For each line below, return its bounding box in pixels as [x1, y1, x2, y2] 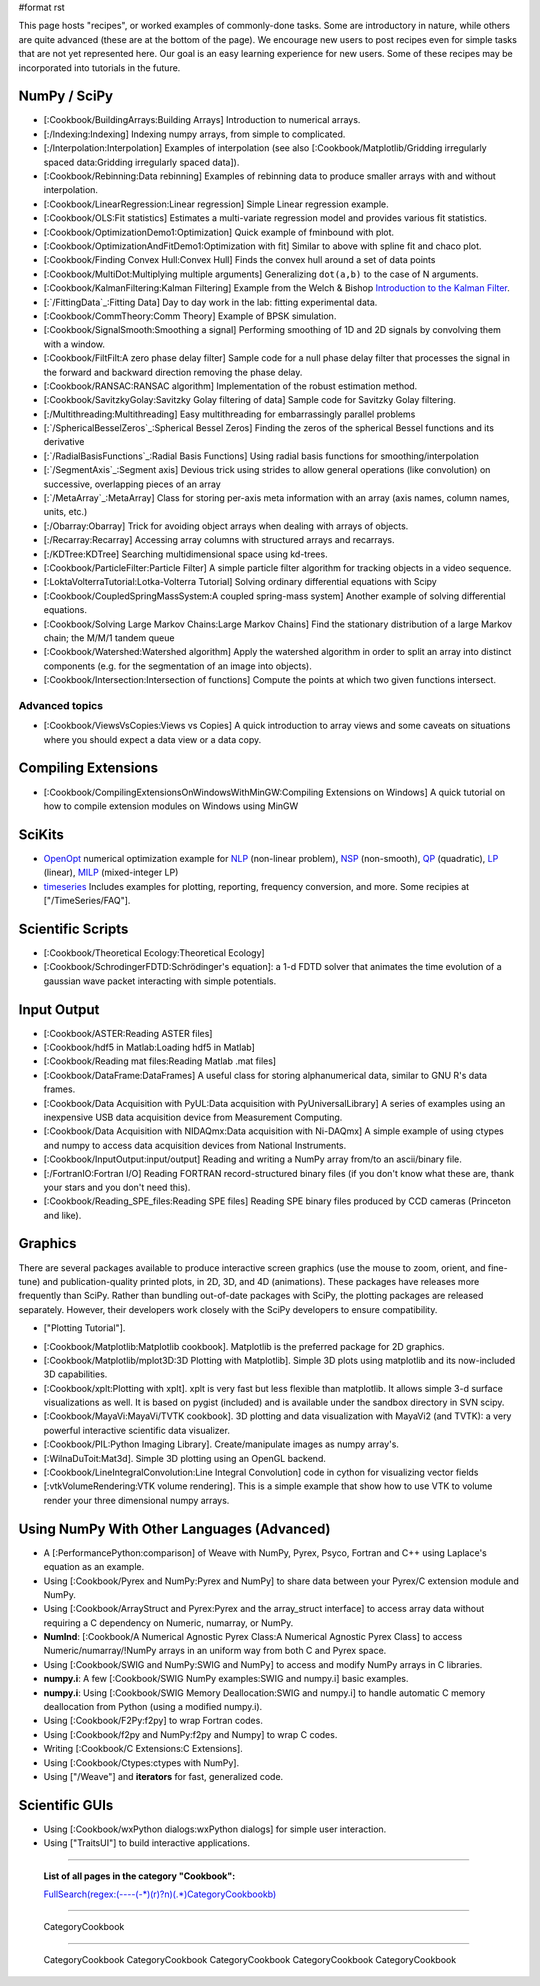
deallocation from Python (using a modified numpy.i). [43, 1701, 263, 1713]
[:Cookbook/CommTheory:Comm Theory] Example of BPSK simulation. [43, 310, 337, 322]
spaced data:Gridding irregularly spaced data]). [43, 156, 240, 168]
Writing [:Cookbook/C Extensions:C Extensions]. [43, 1743, 244, 1755]
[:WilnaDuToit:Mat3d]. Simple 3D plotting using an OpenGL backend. [43, 1452, 327, 1464]
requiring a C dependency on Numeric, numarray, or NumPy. [43, 1616, 294, 1629]
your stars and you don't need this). [43, 1181, 191, 1193]
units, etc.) [43, 506, 88, 518]
